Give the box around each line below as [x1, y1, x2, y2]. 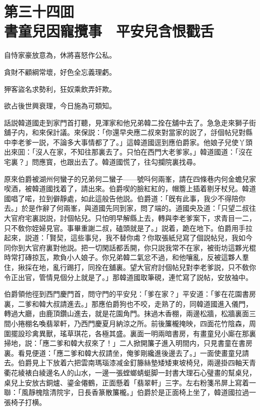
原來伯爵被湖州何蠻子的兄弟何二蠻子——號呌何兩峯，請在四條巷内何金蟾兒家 [4, 173, 256, 184]
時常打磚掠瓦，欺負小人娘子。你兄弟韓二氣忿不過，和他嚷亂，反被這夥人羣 [4, 252, 249, 262]
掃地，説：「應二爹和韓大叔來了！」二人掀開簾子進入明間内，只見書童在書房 [4, 338, 252, 348]
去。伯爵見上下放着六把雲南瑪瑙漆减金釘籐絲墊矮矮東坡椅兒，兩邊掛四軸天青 [4, 357, 256, 368]
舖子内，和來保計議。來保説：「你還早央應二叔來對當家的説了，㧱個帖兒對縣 [4, 127, 252, 138]
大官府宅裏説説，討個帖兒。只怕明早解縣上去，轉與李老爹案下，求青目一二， [4, 213, 256, 223]
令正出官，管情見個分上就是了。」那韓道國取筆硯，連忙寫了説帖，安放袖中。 [4, 271, 252, 282]
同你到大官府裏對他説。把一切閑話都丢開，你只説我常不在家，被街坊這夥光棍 [4, 242, 256, 252]
